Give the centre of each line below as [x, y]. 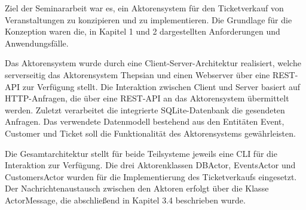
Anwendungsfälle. [37, 43]
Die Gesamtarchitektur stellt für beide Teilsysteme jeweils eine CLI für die [141, 153]
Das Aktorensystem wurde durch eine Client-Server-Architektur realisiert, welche [153, 63]
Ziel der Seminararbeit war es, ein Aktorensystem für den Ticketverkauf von [144, 8]
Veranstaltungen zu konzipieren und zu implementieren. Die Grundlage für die [149, 19]
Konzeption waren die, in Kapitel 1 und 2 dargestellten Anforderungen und [143, 31]
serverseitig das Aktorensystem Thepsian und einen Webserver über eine [137, 74]
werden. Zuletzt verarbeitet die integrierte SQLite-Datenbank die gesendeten [145, 109]
